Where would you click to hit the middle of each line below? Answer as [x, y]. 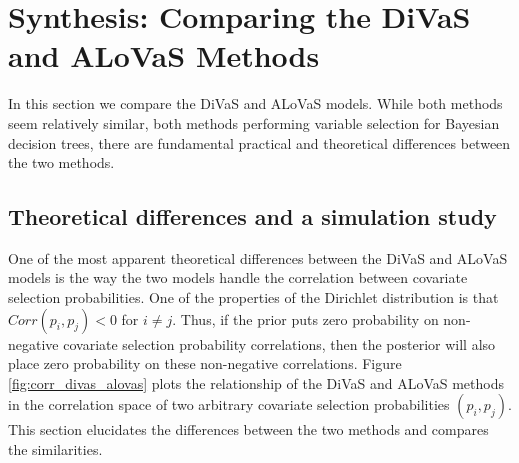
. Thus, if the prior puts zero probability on [305, 318]
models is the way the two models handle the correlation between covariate [238, 277]
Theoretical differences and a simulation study [252, 216]
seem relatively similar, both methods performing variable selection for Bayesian [254, 122]
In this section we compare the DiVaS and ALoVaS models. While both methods [255, 103]
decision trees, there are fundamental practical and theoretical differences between [259, 142]
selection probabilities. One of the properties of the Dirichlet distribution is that [253, 297]
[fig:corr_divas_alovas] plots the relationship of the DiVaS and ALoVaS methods [256, 382]
